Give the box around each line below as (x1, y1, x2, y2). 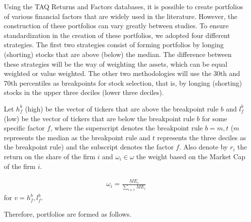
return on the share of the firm (4, 151, 96, 161)
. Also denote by (179, 142, 228, 152)
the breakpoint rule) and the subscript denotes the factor (4, 142, 174, 152)
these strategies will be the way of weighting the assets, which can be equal (4, 58, 228, 69)
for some (201, 113, 227, 123)
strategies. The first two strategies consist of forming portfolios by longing (4, 39, 224, 50)
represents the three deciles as (157, 132, 246, 142)
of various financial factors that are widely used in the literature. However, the (4, 11, 237, 21)
